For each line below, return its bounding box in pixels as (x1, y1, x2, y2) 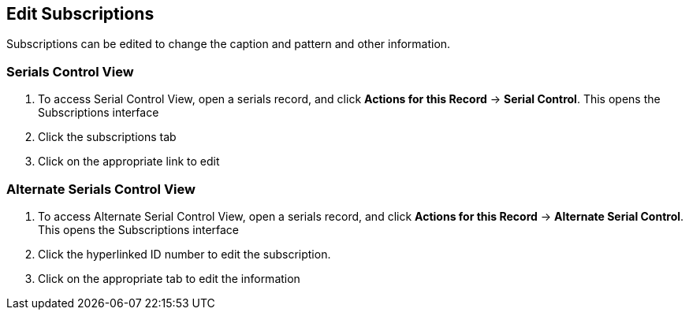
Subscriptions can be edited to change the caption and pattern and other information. (6, 37, 451, 51)
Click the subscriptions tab (38, 130, 177, 144)
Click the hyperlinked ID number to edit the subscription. (38, 247, 331, 261)
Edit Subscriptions (6, 4, 155, 24)
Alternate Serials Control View (6, 180, 196, 197)
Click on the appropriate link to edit (38, 154, 220, 169)
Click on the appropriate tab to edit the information (38, 271, 300, 285)
